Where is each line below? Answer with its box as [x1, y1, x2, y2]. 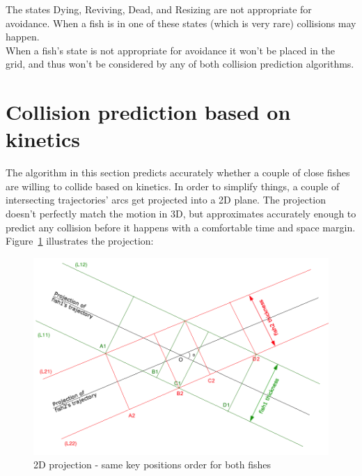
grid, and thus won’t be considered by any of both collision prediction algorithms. [6, 56, 354, 71]
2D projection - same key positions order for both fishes [33, 457, 271, 472]
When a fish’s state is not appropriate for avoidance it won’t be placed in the [6, 43, 335, 57]
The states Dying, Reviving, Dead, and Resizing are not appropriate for [6, 2, 312, 16]
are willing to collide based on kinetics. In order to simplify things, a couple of [6, 178, 340, 193]
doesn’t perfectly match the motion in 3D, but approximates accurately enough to [6, 206, 356, 221]
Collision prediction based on [6, 98, 291, 126]
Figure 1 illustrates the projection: [6, 233, 154, 248]
